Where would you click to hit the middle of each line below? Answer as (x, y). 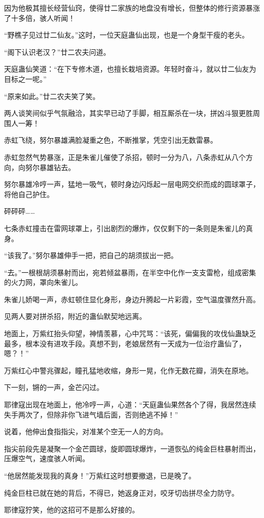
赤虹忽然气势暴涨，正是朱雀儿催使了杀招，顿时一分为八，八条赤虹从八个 (125, 157)
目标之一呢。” (25, 78)
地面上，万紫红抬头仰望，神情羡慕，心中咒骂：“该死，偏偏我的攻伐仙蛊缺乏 (130, 333)
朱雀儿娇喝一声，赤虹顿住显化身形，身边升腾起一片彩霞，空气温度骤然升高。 (132, 299)
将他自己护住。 (29, 194)
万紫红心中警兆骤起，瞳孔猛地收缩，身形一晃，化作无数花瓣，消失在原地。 (128, 370)
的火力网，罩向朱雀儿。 (43, 282)
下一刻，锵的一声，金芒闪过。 (54, 387)
